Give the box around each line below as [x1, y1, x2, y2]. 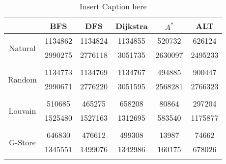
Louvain [8, 105, 36, 116]
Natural [9, 42, 36, 54]
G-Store [9, 136, 36, 148]
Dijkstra [115, 20, 148, 31]
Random [8, 73, 37, 85]
